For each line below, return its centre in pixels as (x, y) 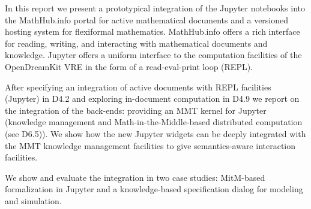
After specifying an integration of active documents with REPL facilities (138, 87)
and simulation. (33, 200)
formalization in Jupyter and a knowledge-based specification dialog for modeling (154, 189)
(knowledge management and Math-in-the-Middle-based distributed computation (154, 122)
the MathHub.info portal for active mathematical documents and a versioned (147, 19)
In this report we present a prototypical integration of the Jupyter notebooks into (155, 8)
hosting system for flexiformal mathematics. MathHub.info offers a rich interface (152, 31)
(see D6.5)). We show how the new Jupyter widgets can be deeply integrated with (155, 133)
